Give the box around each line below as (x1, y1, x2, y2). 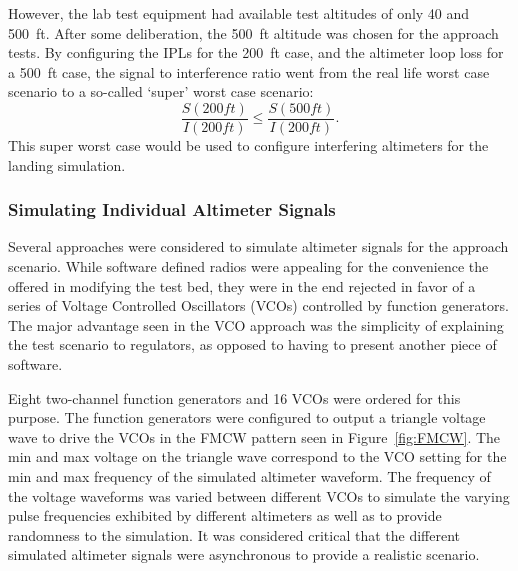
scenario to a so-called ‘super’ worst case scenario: (8, 81, 314, 102)
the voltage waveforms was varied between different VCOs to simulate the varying (8, 485, 510, 506)
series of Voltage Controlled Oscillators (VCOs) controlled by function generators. (8, 295, 509, 316)
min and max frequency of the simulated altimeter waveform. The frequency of (8, 465, 491, 486)
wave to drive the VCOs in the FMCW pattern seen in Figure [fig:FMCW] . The (8, 426, 501, 447)
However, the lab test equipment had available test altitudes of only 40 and (8, 3, 470, 23)
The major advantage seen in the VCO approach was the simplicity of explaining (8, 314, 504, 335)
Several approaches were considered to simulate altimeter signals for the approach (8, 236, 509, 257)
